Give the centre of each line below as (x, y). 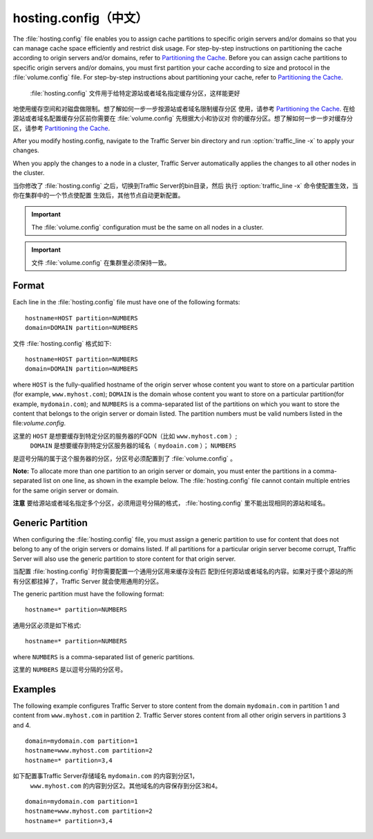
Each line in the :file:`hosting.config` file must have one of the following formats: (126, 302)
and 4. (22, 725)
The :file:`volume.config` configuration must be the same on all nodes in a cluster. (147, 227)
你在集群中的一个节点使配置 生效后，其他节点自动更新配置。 (98, 195)
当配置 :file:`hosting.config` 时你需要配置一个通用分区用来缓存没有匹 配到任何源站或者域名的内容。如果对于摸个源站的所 (183, 571)
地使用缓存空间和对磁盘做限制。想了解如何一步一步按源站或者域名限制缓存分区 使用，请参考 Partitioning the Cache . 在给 (184, 109)
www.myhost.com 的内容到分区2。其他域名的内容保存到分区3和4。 (126, 786)
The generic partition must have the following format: (89, 593)
